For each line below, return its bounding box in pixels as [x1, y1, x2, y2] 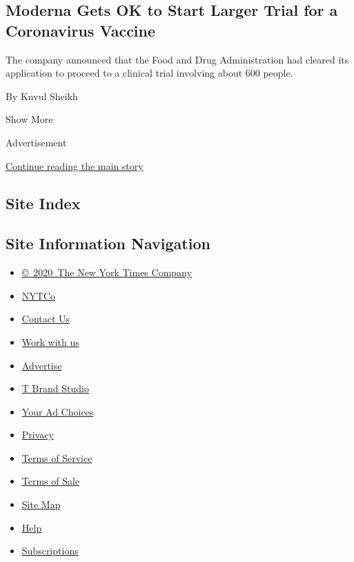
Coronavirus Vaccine [6, 19, 156, 41]
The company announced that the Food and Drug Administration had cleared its [6, 52, 349, 66]
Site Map [21, 497, 61, 512]
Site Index [6, 192, 81, 213]
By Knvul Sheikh [6, 88, 78, 103]
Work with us [21, 334, 79, 349]
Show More [6, 112, 53, 126]
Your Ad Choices [21, 404, 94, 418]
